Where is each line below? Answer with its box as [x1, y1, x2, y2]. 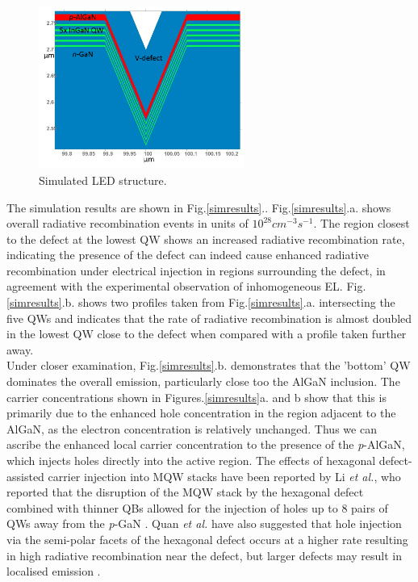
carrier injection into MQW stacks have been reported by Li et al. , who [48, 467, 401, 484]
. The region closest [313, 215, 410, 232]
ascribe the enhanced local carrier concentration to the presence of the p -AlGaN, [6, 436, 405, 453]
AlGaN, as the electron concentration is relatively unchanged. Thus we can [6, 420, 377, 437]
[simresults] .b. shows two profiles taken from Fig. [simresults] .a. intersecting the [6, 294, 395, 311]
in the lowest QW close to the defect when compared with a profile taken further [6, 325, 407, 342]
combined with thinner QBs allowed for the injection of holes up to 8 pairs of [6, 499, 388, 516]
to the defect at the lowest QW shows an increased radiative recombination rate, [6, 230, 405, 247]
